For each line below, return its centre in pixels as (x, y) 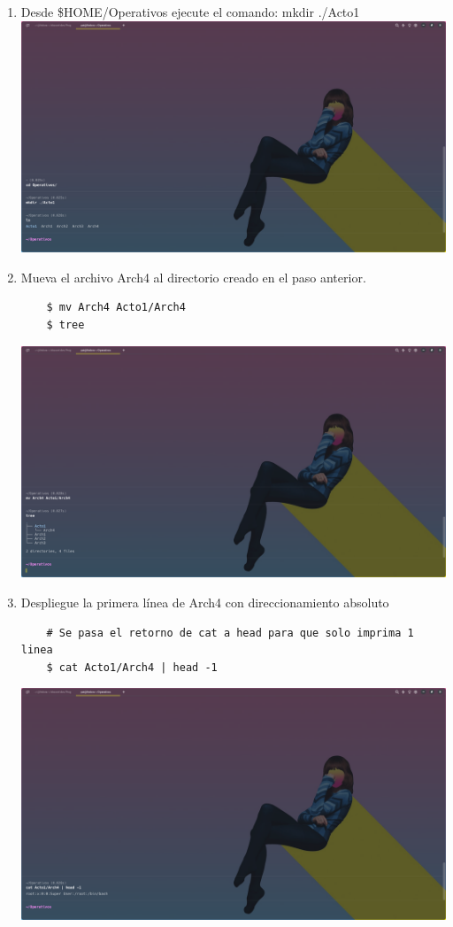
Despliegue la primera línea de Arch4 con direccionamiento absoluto (205, 602)
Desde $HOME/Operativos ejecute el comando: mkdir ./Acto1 (190, 12)
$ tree (65, 325)
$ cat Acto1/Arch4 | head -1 (132, 667)
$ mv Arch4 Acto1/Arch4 (116, 308)
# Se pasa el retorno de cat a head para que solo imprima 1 (230, 633)
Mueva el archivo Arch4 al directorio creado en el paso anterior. (193, 277)
